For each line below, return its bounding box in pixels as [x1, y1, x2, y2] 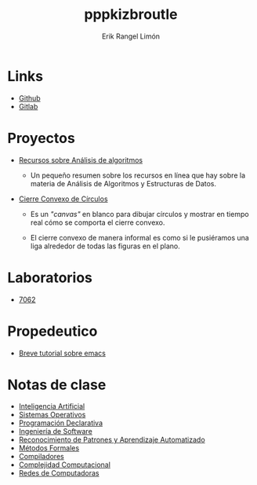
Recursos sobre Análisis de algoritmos [18, 155, 143, 164]
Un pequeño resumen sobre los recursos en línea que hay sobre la [30, 171, 246, 180]
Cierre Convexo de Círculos [18, 194, 108, 204]
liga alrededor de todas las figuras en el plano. [30, 241, 181, 251]
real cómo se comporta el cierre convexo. [30, 218, 165, 227]
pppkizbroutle [84, 6, 178, 24]
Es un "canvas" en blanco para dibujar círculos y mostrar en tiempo [30, 209, 249, 219]
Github [18, 93, 41, 103]
